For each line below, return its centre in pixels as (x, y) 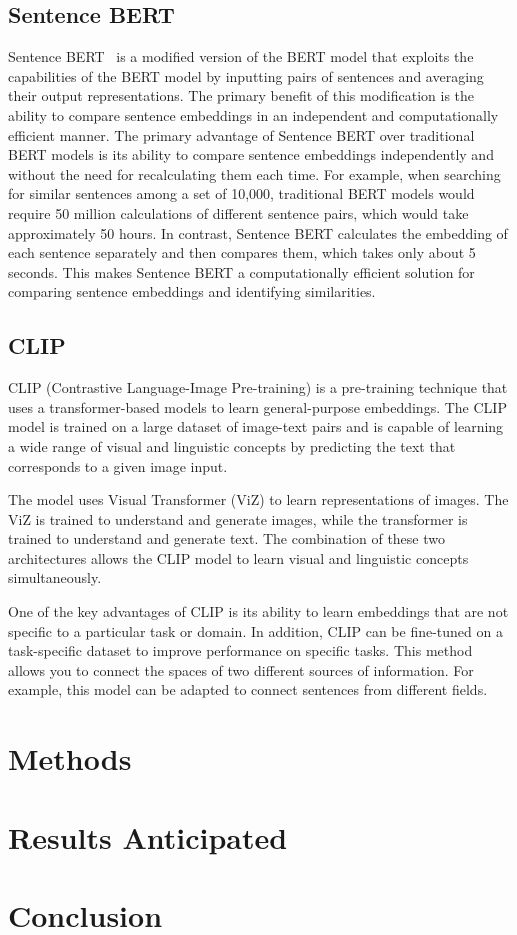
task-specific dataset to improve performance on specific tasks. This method (240, 650)
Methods (70, 758)
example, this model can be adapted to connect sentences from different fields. (248, 689)
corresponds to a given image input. (118, 465)
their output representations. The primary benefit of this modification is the (241, 95)
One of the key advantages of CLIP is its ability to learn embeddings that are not (258, 611)
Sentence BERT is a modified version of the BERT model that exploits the (241, 56)
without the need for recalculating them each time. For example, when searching (254, 173)
